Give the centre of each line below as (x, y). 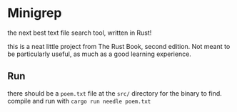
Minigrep (35, 13)
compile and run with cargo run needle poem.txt (79, 101)
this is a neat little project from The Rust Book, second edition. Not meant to (119, 46)
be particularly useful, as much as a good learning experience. (99, 54)
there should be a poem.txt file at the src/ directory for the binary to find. (115, 93)
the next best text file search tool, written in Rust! (80, 33)
